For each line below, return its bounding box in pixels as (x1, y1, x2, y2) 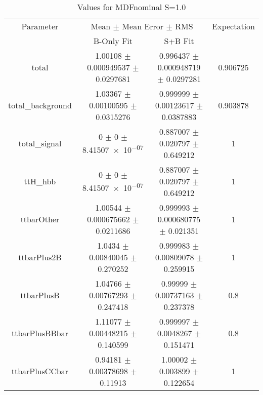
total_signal (18, 137, 62, 149)
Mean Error (122, 20, 164, 32)
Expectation (212, 20, 255, 32)
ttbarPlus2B (18, 251, 62, 263)
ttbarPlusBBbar (11, 327, 68, 339)
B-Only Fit (93, 35, 133, 47)
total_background (8, 99, 72, 111)
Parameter (21, 20, 59, 32)
